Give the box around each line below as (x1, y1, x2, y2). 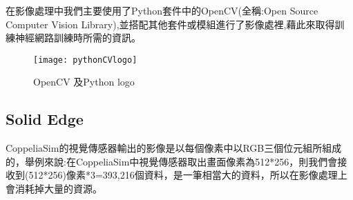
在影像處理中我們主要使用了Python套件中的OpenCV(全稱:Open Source (6, 3, 318, 17)
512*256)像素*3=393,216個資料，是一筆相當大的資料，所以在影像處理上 (28, 168, 347, 182)
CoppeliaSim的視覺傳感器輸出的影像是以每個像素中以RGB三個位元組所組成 (6, 141, 342, 155)
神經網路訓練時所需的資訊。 (15, 30, 141, 45)
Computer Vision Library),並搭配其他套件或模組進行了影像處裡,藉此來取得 (6, 17, 335, 31)
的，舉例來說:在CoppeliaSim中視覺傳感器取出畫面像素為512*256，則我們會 (6, 154, 338, 168)
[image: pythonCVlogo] (33, 54, 137, 65)
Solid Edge (6, 108, 84, 130)
